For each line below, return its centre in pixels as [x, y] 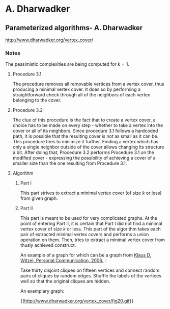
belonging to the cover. [37, 100]
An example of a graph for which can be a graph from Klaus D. [86, 255]
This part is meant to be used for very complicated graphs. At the [89, 218]
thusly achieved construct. [48, 245]
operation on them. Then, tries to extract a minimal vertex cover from [93, 240]
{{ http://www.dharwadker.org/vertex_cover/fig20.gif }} [77, 301]
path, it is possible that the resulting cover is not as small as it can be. [86, 136]
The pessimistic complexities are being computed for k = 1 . [67, 64]
